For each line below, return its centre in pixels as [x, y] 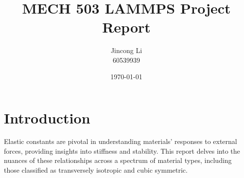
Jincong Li [126, 50]
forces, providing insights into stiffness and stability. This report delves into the [122, 151]
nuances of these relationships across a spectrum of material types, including [118, 160]
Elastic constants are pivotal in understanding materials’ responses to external [121, 141]
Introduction [47, 118]
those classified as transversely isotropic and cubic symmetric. [96, 169]
